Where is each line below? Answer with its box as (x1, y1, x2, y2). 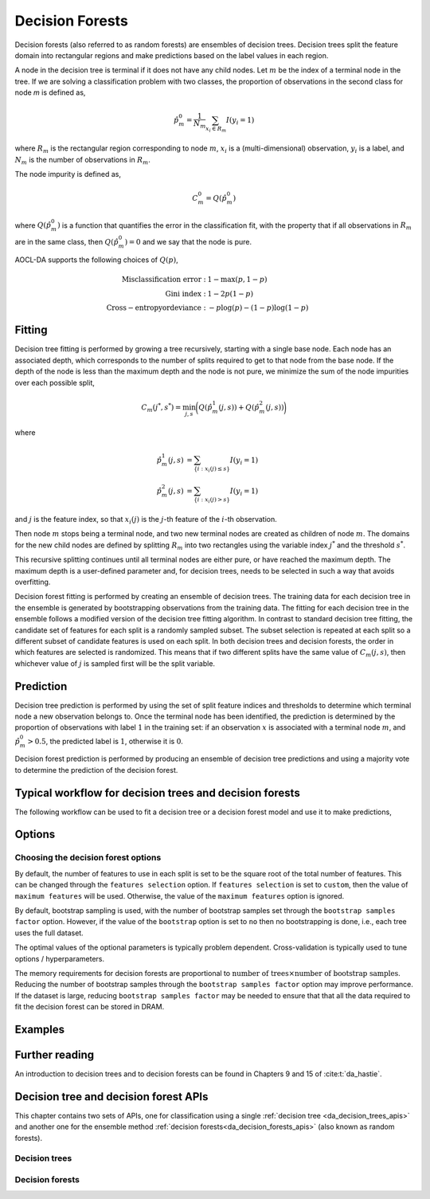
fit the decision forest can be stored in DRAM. (14, 1002, 165, 1012)
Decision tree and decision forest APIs (14, 1090, 209, 1103)
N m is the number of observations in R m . (14, 155, 151, 167)
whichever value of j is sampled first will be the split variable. (14, 658, 215, 668)
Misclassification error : (121, 275, 206, 284)
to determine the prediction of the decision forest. (14, 765, 178, 774)
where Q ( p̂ (14, 220, 52, 230)
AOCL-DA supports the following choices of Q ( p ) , (14, 255, 178, 264)
